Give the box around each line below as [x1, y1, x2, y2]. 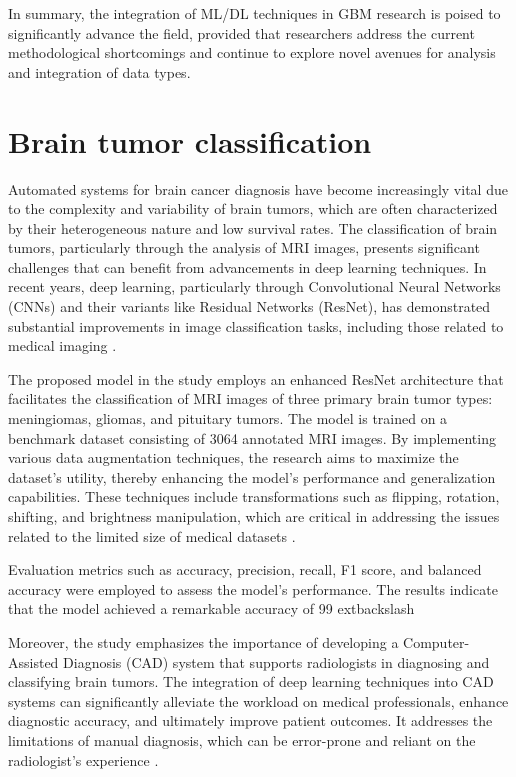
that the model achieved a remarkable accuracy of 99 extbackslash [8, 598, 415, 619]
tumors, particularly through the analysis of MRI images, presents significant [8, 237, 480, 258]
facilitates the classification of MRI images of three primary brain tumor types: [8, 388, 493, 409]
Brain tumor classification [8, 120, 372, 161]
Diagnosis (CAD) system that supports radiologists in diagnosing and [63, 651, 490, 672]
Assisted [8, 651, 59, 672]
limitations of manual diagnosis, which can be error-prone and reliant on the [8, 729, 476, 750]
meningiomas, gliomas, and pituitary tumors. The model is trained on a [8, 408, 448, 429]
